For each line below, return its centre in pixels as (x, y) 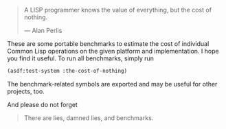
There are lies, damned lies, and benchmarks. (89, 118)
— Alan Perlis (43, 31)
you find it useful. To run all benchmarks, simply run (81, 58)
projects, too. (26, 91)
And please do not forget (42, 104)
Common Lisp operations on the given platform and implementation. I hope (113, 51)
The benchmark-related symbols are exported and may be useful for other (112, 84)
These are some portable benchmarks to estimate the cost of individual (108, 44)
